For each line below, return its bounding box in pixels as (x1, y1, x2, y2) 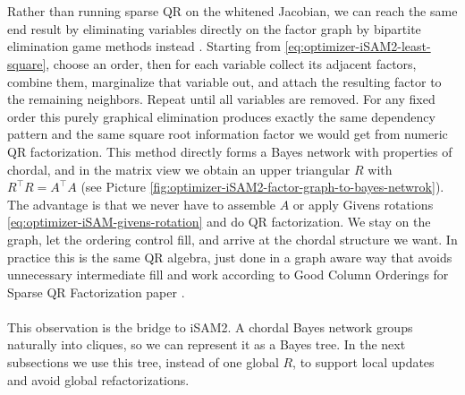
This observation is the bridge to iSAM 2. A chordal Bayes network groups (7, 317, 413, 336)
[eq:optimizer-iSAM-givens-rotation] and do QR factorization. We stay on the (7, 212, 431, 231)
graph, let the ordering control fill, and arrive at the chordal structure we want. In (7, 229, 458, 248)
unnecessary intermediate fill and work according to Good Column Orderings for (7, 265, 449, 284)
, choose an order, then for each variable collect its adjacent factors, (46, 54, 417, 73)
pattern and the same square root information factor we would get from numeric (7, 125, 448, 143)
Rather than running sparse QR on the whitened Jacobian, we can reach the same (7, 2, 458, 21)
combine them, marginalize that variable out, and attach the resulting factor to (7, 72, 442, 90)
